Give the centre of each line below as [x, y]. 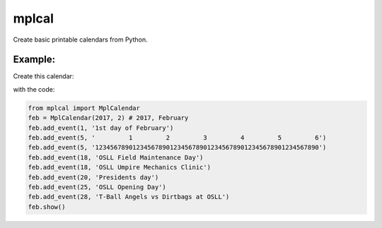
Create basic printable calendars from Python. [80, 40]
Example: [34, 60]
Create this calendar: [44, 76]
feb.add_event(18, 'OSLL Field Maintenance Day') [116, 157]
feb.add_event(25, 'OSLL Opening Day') [97, 187]
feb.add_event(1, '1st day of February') [101, 128]
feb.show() [47, 207]
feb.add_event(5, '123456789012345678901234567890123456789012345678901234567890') [177, 148]
